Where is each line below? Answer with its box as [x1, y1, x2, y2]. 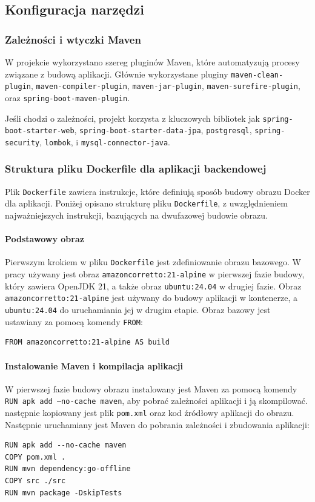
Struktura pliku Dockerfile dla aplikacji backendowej [5, 161, 267, 176]
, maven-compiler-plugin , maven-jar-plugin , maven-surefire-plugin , [30, 79, 300, 92]
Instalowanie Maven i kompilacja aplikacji [5, 359, 183, 372]
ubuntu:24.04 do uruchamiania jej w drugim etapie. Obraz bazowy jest [5, 303, 271, 316]
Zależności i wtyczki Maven [5, 31, 141, 47]
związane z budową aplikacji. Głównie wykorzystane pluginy [5, 67, 228, 80]
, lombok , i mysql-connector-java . [39, 135, 170, 148]
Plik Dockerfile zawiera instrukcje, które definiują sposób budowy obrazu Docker [5, 185, 310, 197]
